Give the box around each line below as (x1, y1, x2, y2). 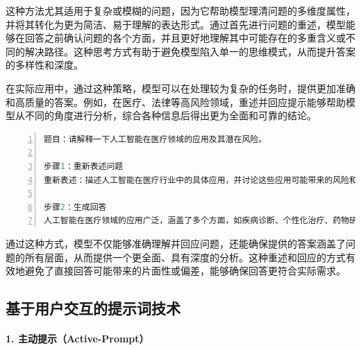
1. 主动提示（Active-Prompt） (6, 331, 149, 346)
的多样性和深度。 (6, 58, 83, 72)
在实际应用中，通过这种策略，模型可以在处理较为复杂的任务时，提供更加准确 (6, 80, 355, 95)
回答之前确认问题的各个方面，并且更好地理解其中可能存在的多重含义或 (24, 30, 346, 45)
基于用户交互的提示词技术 (6, 297, 180, 319)
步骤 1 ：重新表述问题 (44, 161, 124, 171)
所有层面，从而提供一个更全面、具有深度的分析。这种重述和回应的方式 (24, 250, 346, 264)
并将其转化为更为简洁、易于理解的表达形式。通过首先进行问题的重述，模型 (6, 17, 346, 31)
